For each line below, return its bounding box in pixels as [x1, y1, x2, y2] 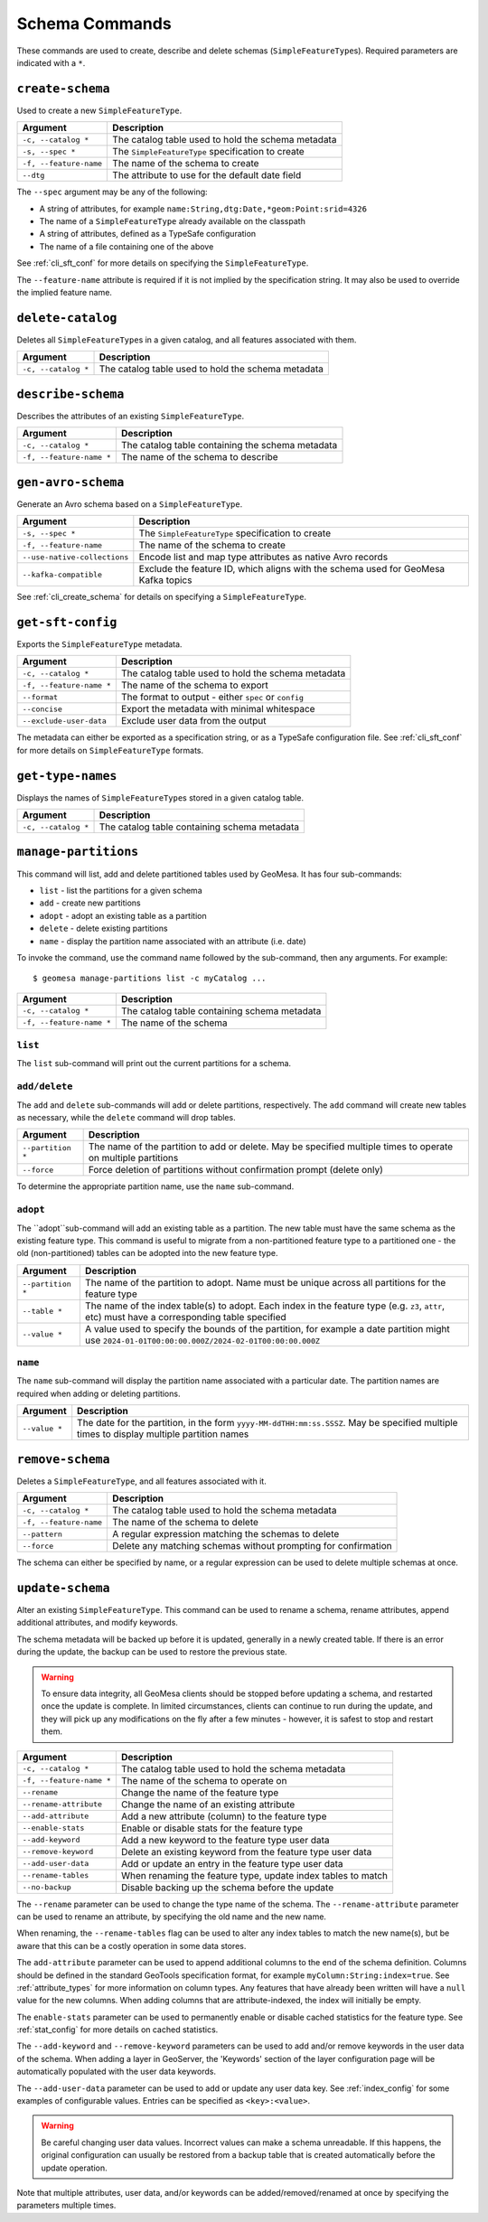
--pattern [22, 1529, 63, 1539]
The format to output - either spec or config [120, 691, 305, 704]
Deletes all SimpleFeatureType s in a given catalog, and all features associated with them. [16, 334, 357, 345]
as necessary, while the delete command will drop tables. [16, 1111, 236, 1122]
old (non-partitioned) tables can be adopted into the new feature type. [16, 1248, 278, 1259]
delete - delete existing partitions [39, 923, 168, 934]
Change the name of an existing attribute [120, 1798, 296, 1811]
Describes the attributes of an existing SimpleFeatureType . [16, 410, 245, 421]
